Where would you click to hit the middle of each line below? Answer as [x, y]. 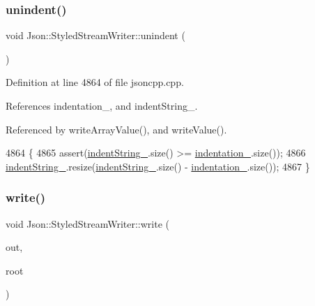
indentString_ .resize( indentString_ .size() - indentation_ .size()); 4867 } [158, 166]
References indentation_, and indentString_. [102, 105]
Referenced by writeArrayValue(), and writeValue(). [116, 129]
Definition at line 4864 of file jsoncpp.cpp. [95, 82]
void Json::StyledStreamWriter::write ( [87, 223]
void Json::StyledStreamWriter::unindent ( [95, 35]
